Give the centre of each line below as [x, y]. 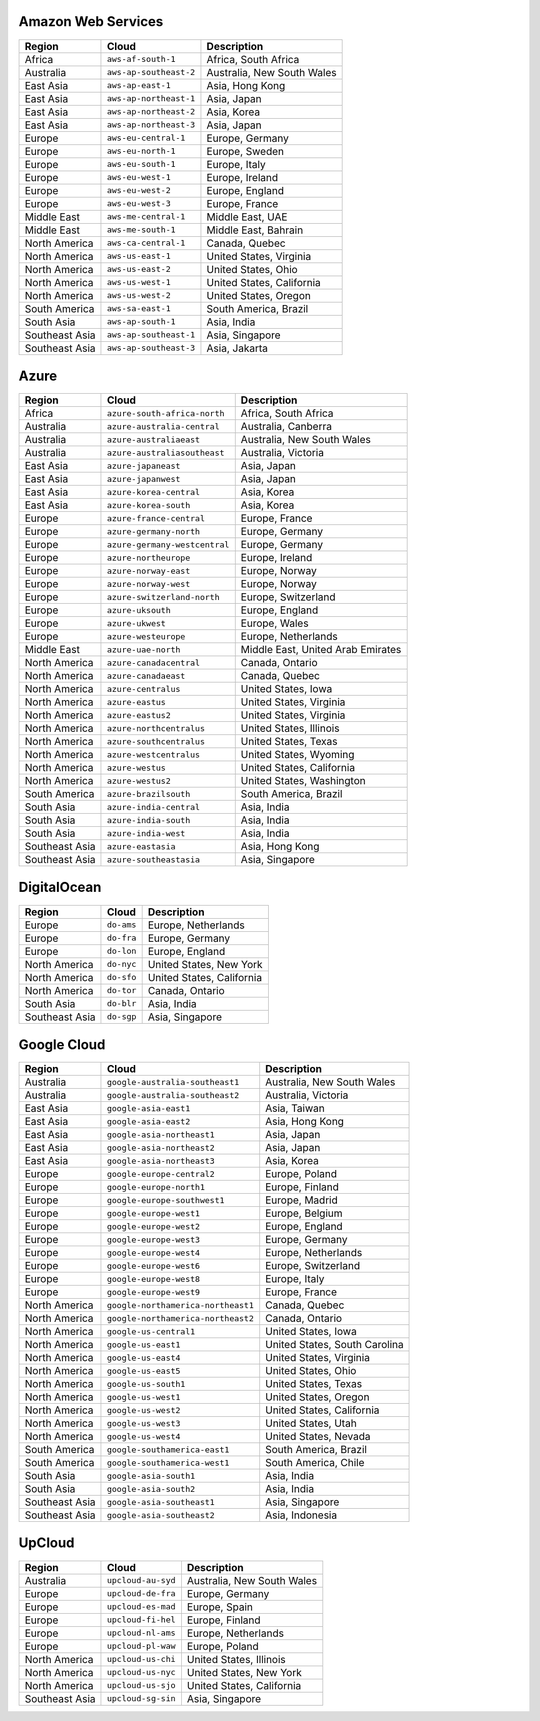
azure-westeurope [146, 636]
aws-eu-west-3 [138, 203]
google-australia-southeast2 [173, 1095]
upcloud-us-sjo [141, 1685]
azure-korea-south [148, 505]
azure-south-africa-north [165, 413]
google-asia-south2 [151, 1488]
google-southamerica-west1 [168, 1462]
